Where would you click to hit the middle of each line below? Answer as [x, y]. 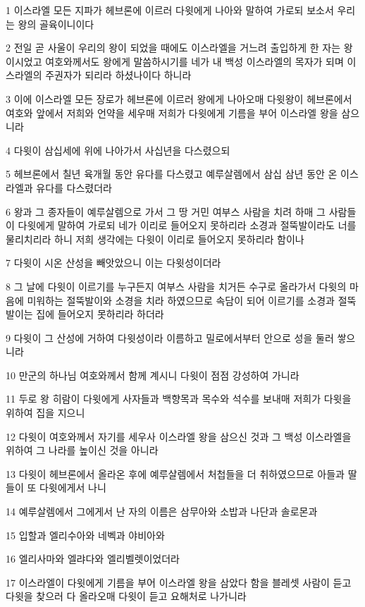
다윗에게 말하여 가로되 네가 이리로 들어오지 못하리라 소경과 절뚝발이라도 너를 [187, 225]
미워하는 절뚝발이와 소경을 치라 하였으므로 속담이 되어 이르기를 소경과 [181, 300]
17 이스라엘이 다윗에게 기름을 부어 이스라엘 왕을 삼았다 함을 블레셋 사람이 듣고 [179, 582]
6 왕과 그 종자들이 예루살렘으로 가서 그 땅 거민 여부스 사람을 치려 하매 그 [166, 211]
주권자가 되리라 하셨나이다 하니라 [118, 75]
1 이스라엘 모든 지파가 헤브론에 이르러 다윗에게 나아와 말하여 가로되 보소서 [170, 10]
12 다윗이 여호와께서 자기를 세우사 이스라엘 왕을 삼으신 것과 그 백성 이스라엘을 [179, 436]
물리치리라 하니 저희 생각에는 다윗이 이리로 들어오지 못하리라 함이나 [155, 239]
